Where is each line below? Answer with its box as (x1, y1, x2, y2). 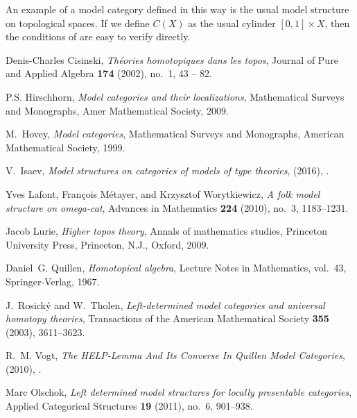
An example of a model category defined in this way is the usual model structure (6, 2, 349, 16)
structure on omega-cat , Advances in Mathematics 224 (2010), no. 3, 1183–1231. (6, 200, 349, 215)
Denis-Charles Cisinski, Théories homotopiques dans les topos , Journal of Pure (6, 52, 338, 67)
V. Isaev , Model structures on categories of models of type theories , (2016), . (6, 163, 329, 178)
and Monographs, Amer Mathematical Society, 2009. (6, 103, 229, 117)
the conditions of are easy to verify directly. (6, 29, 191, 44)
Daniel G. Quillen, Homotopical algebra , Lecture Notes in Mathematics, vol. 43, (6, 260, 347, 275)
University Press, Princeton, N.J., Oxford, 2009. (6, 237, 209, 251)
